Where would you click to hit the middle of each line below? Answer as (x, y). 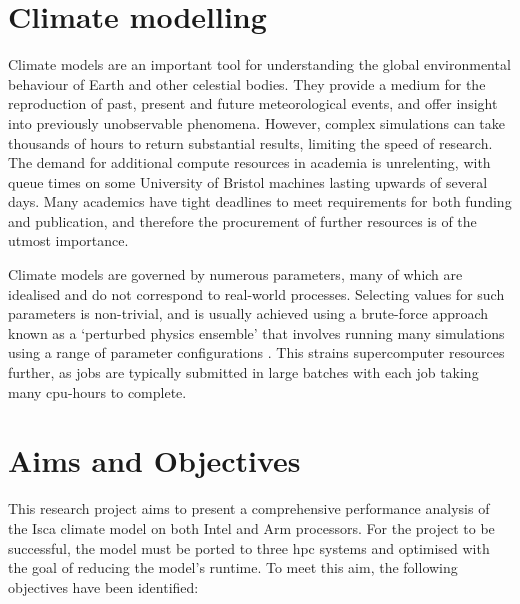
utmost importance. (68, 240)
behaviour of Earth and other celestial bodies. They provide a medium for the (247, 83)
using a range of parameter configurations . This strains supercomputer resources (256, 352)
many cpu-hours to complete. (97, 391)
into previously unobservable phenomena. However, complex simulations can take (257, 122)
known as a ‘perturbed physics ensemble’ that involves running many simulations (256, 332)
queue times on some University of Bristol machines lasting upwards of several (248, 181)
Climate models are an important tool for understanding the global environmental (259, 64)
